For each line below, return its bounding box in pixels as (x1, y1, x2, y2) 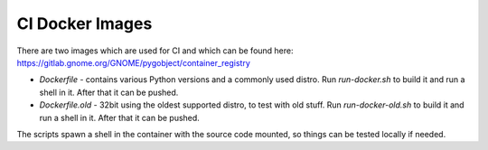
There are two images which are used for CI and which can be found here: (16, 45, 294, 56)
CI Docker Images (16, 14, 153, 33)
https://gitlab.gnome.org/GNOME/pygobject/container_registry (16, 57, 250, 68)
